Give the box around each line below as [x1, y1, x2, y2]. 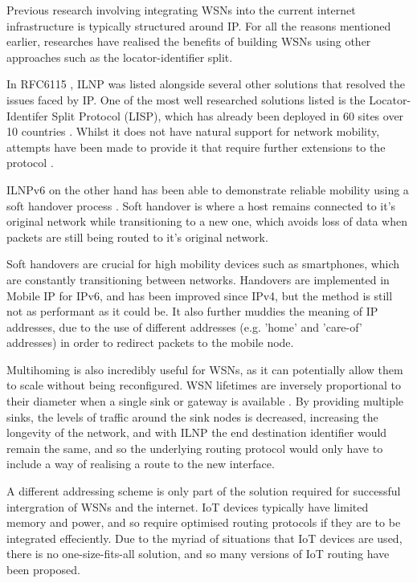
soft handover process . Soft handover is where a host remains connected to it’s [6, 197, 396, 214]
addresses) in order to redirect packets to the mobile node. [6, 334, 294, 351]
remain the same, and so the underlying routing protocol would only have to [6, 439, 383, 456]
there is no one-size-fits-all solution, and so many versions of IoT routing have [6, 545, 390, 562]
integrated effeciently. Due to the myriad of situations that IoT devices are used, [6, 529, 403, 546]
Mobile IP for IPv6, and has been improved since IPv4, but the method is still [6, 287, 393, 304]
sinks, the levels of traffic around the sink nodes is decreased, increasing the [6, 408, 378, 425]
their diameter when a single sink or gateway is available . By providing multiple [6, 393, 404, 410]
